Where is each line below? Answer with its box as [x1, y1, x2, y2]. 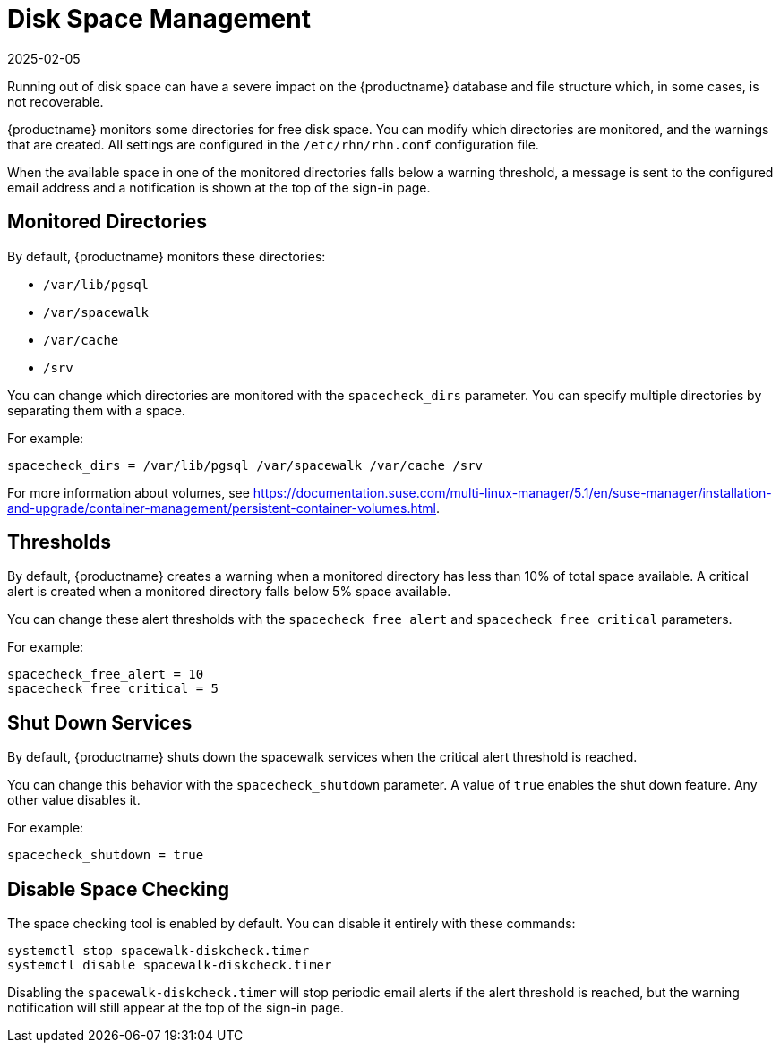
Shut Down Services [7, 711, 193, 734]
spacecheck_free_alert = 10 [7, 667, 204, 682]
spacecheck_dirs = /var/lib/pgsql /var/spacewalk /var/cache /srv [7, 457, 484, 473]
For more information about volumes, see [7, 484, 250, 500]
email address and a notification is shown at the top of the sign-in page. [7, 179, 431, 195]
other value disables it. [7, 792, 141, 808]
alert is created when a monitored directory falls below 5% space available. [7, 584, 451, 600]
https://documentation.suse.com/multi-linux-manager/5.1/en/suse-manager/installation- [253, 484, 772, 500]
